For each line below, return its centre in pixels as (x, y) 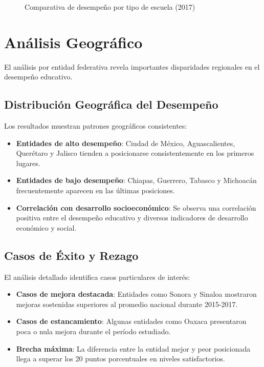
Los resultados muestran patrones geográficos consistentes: (96, 126)
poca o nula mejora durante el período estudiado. (93, 331)
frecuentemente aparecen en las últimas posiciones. (95, 190)
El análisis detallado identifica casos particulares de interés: (97, 277)
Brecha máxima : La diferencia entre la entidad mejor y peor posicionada (133, 348)
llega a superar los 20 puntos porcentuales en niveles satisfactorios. (120, 359)
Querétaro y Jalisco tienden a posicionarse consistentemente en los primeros (135, 153)
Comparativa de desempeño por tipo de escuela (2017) (110, 7)
